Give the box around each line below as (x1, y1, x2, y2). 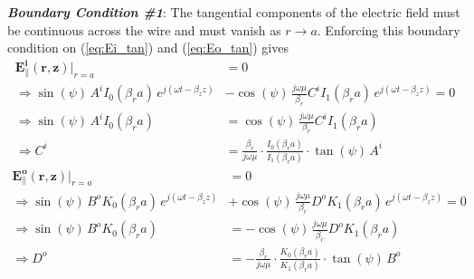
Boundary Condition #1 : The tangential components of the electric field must (7, 3, 460, 21)
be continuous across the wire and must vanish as (7, 20, 281, 39)
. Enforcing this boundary (317, 20, 460, 39)
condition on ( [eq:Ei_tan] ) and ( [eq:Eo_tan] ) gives (7, 38, 289, 57)
